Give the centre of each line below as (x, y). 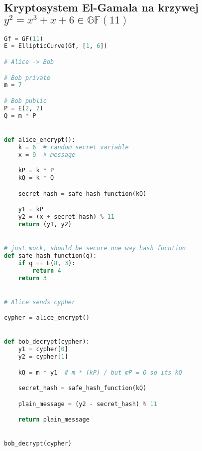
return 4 (47, 270)
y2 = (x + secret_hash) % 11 (66, 217)
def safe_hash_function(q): (50, 255)
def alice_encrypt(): (40, 140)
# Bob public (25, 101)
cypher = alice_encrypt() (47, 318)
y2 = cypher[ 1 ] (43, 357)
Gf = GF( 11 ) (24, 39)
